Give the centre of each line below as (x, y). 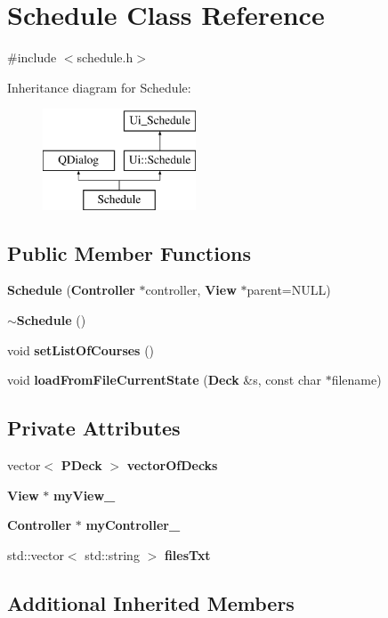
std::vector (36, 554)
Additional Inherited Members (151, 602)
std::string (112, 554)
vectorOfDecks (172, 465)
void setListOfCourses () (81, 350)
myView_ (85, 495)
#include (32, 57)
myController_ (133, 525)
